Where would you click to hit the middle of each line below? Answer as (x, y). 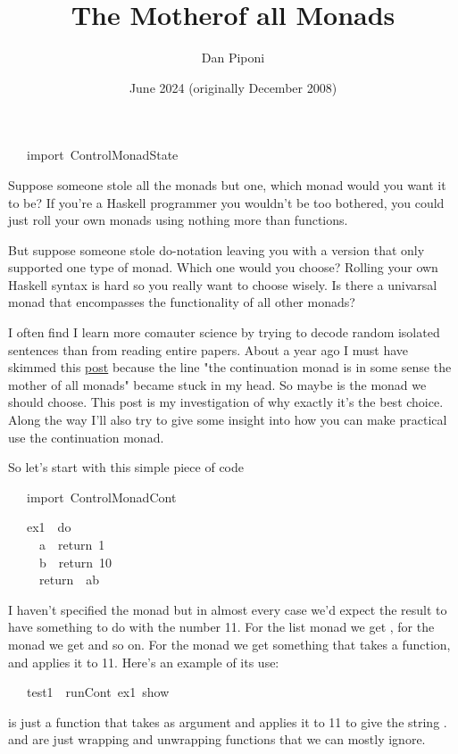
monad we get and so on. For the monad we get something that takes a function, (229, 644)
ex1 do (49, 527)
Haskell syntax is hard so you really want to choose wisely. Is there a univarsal (223, 284)
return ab (69, 580)
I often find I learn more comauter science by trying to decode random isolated (224, 332)
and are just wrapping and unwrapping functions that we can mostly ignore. (217, 739)
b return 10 (75, 562)
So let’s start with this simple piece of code (126, 467)
